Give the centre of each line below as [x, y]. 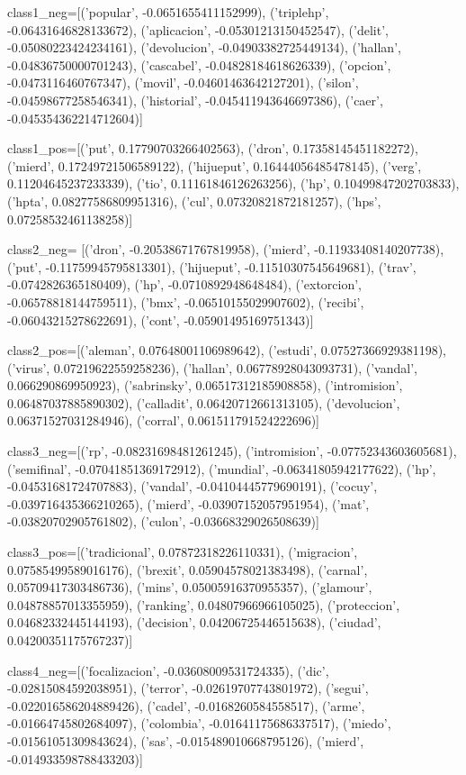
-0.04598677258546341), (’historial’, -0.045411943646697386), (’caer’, [195, 100]
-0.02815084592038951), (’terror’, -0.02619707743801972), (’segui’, [188, 688]
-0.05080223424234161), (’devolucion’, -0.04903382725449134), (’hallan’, [204, 47]
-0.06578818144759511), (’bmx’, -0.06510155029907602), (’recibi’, [186, 301]
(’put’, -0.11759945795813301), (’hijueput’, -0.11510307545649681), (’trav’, [212, 266]
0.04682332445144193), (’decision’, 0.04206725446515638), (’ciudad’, [194, 622]
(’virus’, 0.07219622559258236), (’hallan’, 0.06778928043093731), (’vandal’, [212, 367]
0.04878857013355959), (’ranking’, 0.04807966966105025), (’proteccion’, [204, 604]
